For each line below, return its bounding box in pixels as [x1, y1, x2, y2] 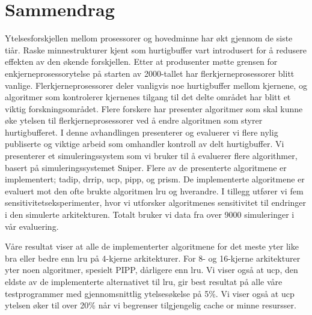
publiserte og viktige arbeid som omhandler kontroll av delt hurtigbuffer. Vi [5, 137, 284, 150]
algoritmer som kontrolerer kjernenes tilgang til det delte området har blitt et [5, 91, 291, 103]
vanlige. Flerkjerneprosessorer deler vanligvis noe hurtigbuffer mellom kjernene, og [5, 79, 307, 91]
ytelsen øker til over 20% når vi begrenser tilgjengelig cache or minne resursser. [5, 299, 296, 311]
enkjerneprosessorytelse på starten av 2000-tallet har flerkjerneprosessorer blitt [5, 67, 295, 79]
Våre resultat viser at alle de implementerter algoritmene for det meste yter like [5, 240, 299, 253]
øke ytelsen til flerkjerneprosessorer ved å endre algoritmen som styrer [5, 114, 263, 127]
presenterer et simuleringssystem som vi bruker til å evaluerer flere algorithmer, [5, 149, 298, 162]
